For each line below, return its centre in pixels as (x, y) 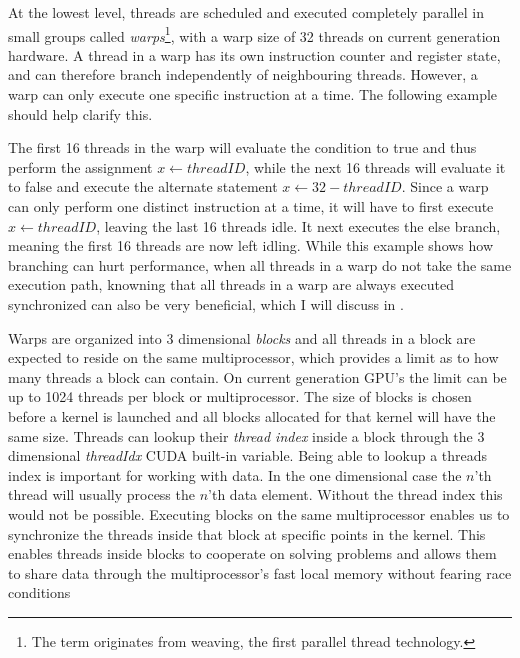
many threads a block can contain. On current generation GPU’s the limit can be (257, 376)
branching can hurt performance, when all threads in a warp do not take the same (260, 264)
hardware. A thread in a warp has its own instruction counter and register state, (254, 54)
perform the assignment (80, 166)
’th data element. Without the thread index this (355, 494)
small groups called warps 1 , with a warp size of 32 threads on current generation (254, 34)
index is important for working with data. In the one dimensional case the (235, 474)
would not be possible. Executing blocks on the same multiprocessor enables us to (259, 513)
